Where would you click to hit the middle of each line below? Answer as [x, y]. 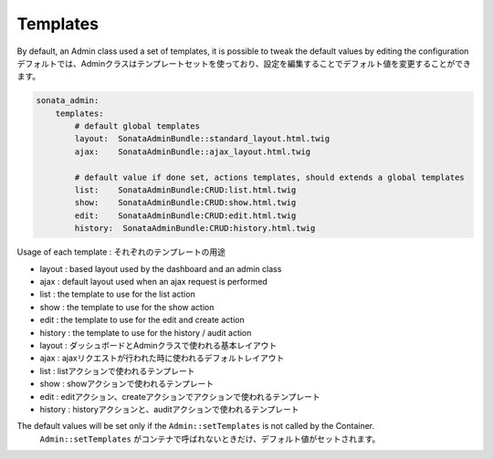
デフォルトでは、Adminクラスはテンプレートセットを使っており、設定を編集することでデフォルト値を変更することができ [244, 63]
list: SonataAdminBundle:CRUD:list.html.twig [185, 190]
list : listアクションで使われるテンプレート [117, 370]
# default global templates [137, 126]
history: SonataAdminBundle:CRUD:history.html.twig [195, 229]
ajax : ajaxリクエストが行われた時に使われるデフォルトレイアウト [162, 358]
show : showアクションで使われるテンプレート [127, 384]
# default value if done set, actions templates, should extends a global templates [269, 177]
